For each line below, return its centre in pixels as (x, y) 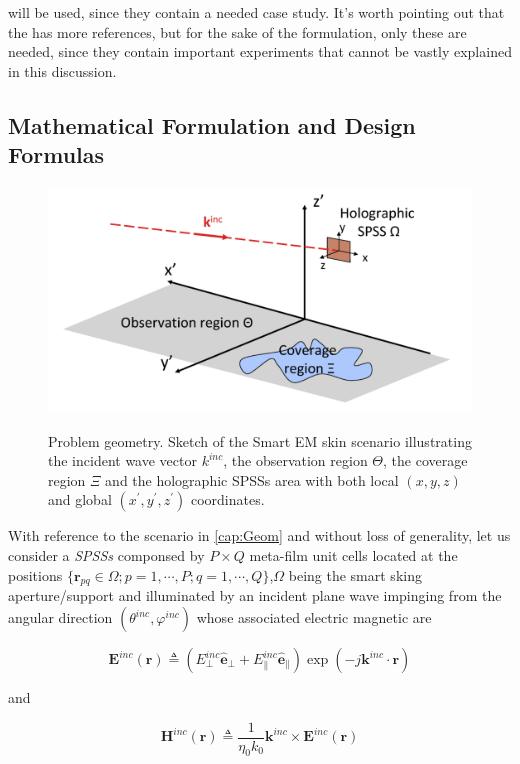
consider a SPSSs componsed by (106, 555)
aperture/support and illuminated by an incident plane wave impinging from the (255, 595)
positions (35, 574)
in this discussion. (62, 70)
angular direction (60, 617)
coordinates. (227, 499)
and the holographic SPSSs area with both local (252, 479)
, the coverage (425, 460)
